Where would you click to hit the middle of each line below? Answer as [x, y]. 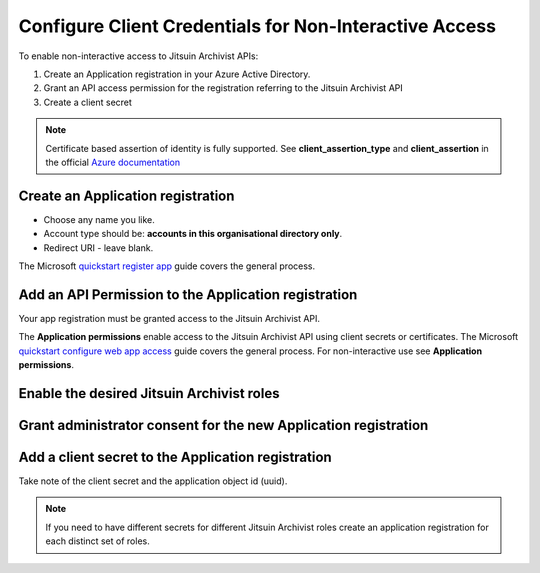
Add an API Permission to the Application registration [188, 294]
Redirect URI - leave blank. [98, 247]
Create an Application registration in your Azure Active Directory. [177, 74]
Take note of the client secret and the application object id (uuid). [153, 481]
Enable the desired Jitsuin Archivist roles [149, 393]
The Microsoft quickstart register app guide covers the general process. [167, 266]
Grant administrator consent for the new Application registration [223, 425]
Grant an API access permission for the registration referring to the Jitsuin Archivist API [223, 88]
